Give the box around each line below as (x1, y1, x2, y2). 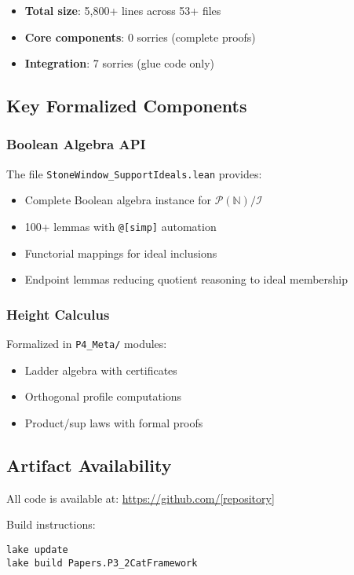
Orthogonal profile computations (24, 388, 182, 405)
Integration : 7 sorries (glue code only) (24, 55, 215, 71)
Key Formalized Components (6, 93, 247, 118)
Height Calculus (6, 304, 110, 324)
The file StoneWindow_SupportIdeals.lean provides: (6, 165, 262, 181)
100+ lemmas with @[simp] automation (24, 218, 217, 235)
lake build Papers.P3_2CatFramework (6, 557, 198, 569)
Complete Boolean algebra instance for (24, 192, 211, 208)
